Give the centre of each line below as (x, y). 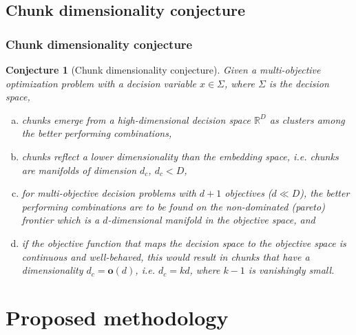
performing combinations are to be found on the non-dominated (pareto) (173, 206)
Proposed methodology (117, 317)
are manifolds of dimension (79, 170)
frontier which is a (61, 220)
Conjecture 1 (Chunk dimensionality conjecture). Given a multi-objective (163, 69)
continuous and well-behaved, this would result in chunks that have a (166, 256)
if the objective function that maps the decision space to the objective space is (184, 242)
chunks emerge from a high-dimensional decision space (136, 119)
